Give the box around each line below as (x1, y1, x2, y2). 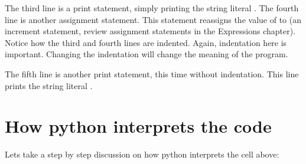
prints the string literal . (5, 79, 93, 91)
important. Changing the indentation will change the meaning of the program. (5, 48, 288, 60)
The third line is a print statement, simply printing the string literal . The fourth (5, 2, 299, 14)
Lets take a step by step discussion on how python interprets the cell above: (5, 148, 279, 160)
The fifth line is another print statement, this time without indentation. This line (5, 67, 299, 80)
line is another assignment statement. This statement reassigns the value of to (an (5, 13, 301, 25)
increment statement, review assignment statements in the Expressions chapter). (5, 25, 296, 37)
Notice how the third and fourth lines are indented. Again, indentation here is (5, 36, 287, 48)
